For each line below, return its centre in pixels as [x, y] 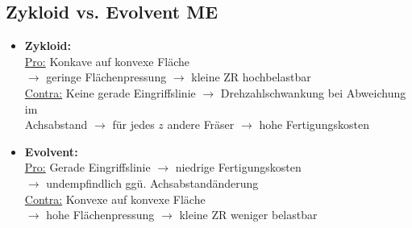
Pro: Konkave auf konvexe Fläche [107, 61]
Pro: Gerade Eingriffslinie [87, 167]
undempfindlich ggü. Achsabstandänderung [152, 182]
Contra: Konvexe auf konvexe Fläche [115, 199]
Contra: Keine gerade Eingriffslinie [110, 92]
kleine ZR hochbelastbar [251, 77]
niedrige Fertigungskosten [238, 167]
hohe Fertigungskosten [314, 124]
